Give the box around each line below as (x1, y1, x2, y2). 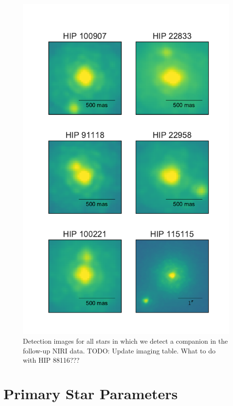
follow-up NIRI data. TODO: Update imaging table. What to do (23, 345, 215, 355)
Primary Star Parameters (3, 383, 178, 403)
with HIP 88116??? (23, 355, 80, 365)
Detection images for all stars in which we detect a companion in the (23, 335, 228, 346)
